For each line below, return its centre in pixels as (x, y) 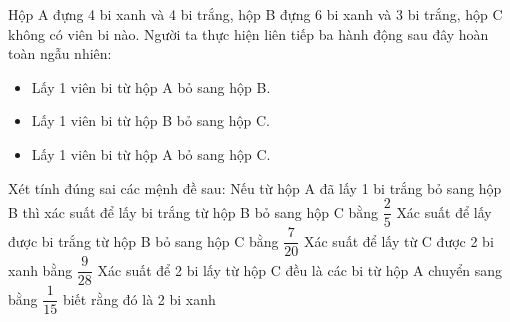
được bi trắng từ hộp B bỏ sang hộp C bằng (143, 240)
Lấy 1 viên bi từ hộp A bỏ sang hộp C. (151, 153)
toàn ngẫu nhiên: (60, 53)
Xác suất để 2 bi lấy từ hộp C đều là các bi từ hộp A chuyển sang (300, 269)
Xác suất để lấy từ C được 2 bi (398, 240)
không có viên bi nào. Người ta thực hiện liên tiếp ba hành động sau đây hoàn (248, 33)
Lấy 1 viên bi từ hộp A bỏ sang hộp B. (151, 86)
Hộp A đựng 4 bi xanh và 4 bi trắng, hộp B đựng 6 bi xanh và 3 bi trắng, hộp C (255, 14)
